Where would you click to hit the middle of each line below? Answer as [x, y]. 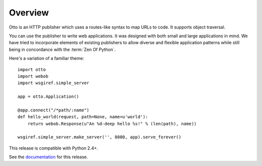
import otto [32, 69]
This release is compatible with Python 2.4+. [54, 148]
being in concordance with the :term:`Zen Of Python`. [62, 49]
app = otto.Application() [49, 97]
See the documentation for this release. [49, 157]
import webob [33, 76]
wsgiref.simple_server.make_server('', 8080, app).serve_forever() [99, 137]
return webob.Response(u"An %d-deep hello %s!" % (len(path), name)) [112, 124]
